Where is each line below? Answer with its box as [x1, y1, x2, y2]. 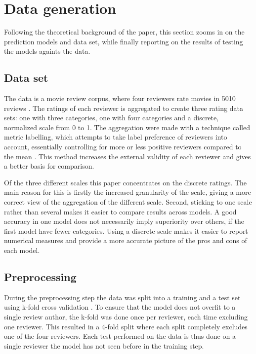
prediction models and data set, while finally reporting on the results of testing [4, 36, 243, 46]
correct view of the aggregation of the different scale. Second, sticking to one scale [4, 197, 252, 207]
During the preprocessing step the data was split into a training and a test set [4, 292, 241, 302]
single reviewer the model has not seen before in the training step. [4, 340, 204, 351]
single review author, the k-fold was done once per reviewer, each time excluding [4, 312, 248, 321]
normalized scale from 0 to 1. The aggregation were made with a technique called [4, 122, 250, 132]
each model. [4, 245, 40, 255]
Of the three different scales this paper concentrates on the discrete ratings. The [4, 177, 247, 187]
